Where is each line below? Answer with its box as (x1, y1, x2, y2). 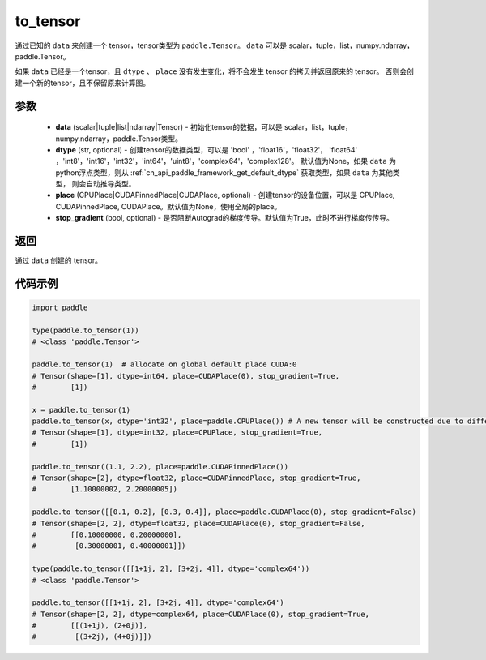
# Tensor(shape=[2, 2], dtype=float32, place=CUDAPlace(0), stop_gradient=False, (32, 519, 366, 528)
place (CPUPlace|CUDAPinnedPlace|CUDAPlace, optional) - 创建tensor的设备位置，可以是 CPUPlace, (55, 191, 395, 200)
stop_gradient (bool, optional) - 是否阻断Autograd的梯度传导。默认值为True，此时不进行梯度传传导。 (55, 213, 394, 223)
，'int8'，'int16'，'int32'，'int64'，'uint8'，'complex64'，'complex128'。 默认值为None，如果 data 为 (55, 156, 397, 166)
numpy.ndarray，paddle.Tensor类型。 (55, 134, 182, 144)
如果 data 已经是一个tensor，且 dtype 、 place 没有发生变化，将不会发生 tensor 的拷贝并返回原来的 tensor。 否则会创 (15, 66, 415, 76)
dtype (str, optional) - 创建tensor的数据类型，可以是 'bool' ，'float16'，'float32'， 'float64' (55, 144, 358, 154)
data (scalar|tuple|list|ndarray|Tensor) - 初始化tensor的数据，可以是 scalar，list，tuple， (55, 122, 352, 132)
